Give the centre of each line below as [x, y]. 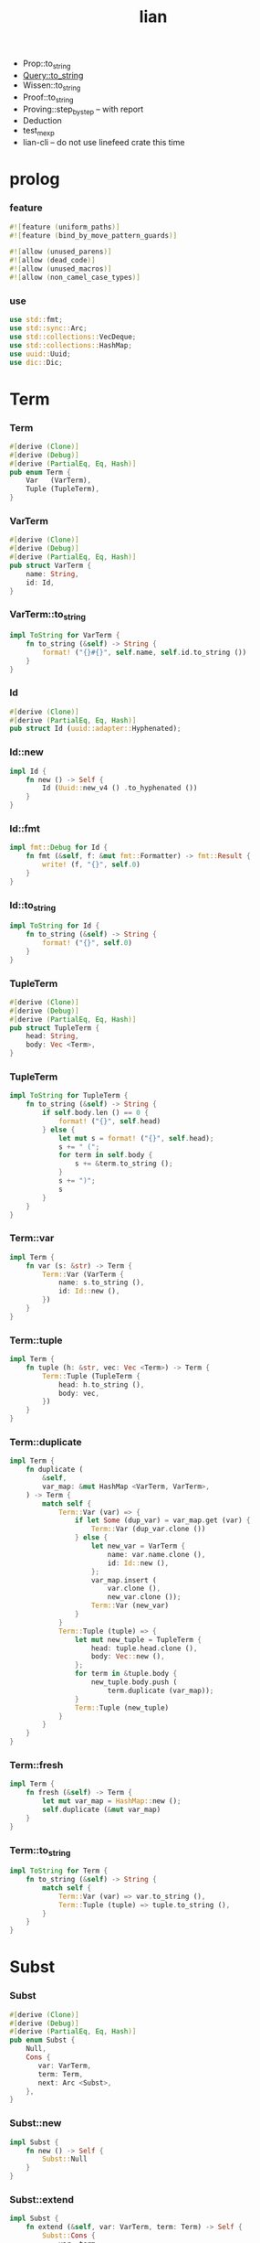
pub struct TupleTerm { [55, 1028]
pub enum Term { [40, 472]
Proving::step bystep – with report [83, 110]
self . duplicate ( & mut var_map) [102, 1810]
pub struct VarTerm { [51, 565]
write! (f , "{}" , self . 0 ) [92, 865]
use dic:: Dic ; [36, 362]
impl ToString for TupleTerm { [69, 1096]
